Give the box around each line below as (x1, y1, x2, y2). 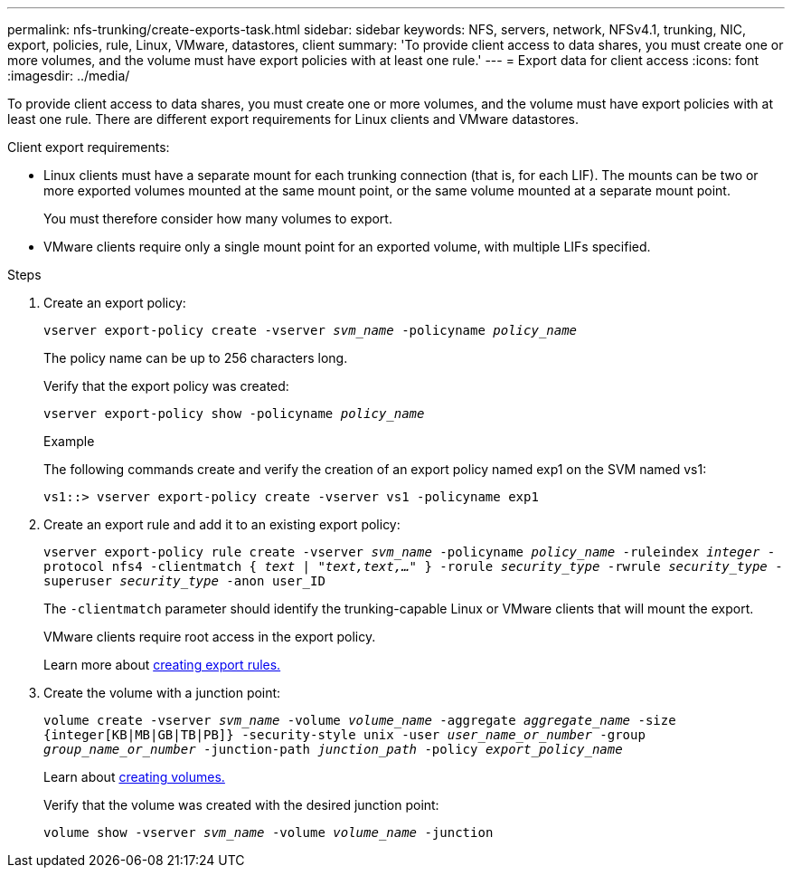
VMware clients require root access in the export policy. (43, 629, 376, 644)
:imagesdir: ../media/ (7, 68, 130, 83)
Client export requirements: (7, 139, 170, 155)
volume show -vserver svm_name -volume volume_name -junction (43, 825, 494, 840)
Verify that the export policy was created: (43, 378, 289, 394)
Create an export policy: (43, 295, 186, 310)
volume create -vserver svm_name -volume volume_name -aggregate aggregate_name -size (43, 713, 676, 728)
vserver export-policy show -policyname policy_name (43, 406, 425, 421)
